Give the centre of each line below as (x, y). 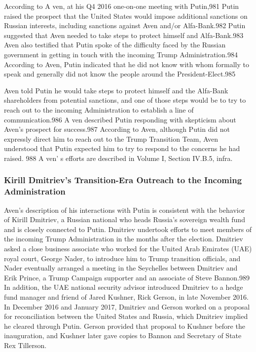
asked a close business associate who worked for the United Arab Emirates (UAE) (128, 249)
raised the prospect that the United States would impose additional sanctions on (126, 16)
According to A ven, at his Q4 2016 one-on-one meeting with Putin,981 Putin (122, 6)
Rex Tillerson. (25, 345)
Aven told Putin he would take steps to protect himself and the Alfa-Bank (116, 90)
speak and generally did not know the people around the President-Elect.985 (120, 74)
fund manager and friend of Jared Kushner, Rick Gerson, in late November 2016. (126, 296)
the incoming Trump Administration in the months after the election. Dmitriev (124, 239)
